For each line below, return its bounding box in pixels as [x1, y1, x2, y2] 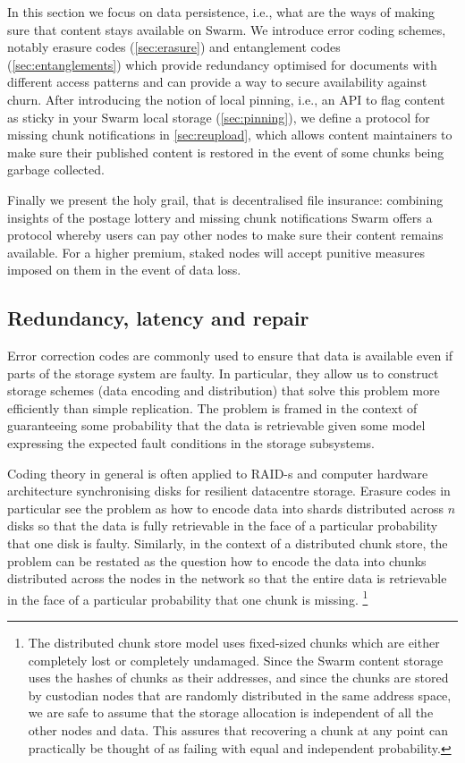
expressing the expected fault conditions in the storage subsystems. [7, 434, 375, 453]
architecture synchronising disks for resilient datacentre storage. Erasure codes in [7, 481, 451, 500]
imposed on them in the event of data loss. [7, 260, 241, 279]
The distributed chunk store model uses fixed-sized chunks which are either [28, 633, 440, 652]
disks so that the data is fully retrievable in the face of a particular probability [7, 516, 438, 535]
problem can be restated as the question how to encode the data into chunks [7, 551, 427, 570]
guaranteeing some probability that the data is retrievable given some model [7, 416, 426, 435]
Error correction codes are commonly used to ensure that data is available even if [7, 346, 453, 365]
